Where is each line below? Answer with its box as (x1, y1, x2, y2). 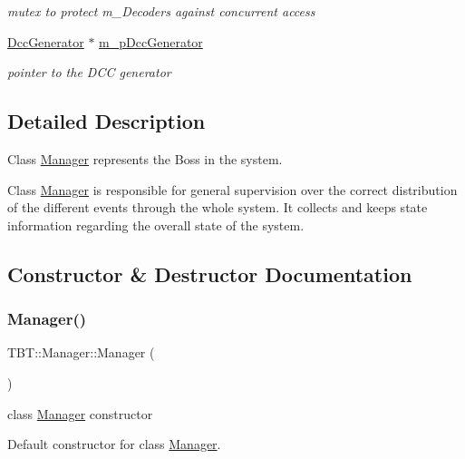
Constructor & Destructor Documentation (7, 259, 412, 288)
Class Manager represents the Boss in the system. (7, 149, 283, 168)
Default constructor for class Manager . (7, 435, 221, 454)
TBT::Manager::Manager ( (7, 343, 155, 362)
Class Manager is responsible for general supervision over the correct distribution (7, 180, 458, 199)
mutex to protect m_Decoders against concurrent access (7, 2, 315, 20)
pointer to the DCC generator (7, 63, 171, 82)
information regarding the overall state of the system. (7, 215, 305, 234)
